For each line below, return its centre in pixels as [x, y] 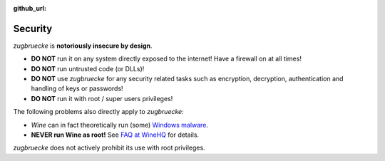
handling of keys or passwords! [77, 88]
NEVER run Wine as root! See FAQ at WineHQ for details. [115, 135]
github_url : [30, 8]
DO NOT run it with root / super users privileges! [102, 98]
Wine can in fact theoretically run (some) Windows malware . [119, 125]
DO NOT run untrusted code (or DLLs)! [88, 68]
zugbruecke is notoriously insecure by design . [83, 46]
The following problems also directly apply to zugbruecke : [99, 112]
